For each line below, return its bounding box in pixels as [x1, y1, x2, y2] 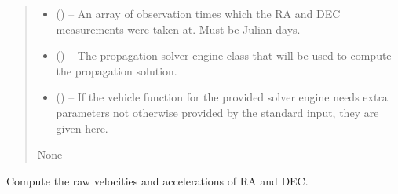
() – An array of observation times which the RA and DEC [56, 5, 341, 21]
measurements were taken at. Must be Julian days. [56, 20, 301, 37]
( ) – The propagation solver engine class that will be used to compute [56, 47, 392, 64]
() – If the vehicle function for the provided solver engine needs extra [56, 89, 388, 105]
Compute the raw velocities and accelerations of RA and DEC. [6, 172, 309, 189]
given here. [56, 119, 108, 136]
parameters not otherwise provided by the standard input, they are [56, 104, 379, 120]
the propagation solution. [56, 62, 177, 79]
